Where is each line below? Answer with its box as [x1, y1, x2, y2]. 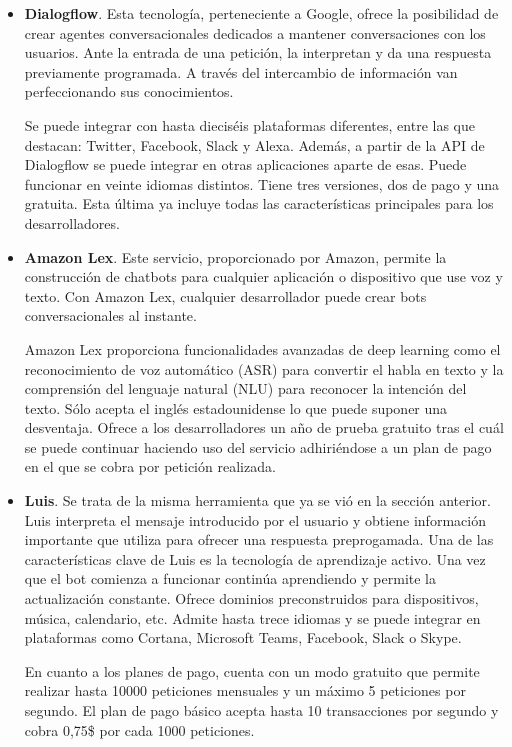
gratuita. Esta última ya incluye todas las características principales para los [24, 193, 494, 214]
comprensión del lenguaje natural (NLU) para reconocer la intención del [24, 378, 467, 399]
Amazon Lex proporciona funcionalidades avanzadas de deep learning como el [24, 338, 501, 359]
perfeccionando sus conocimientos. [24, 81, 234, 102]
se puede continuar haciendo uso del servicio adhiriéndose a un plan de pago [24, 436, 492, 457]
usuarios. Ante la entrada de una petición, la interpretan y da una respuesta [24, 42, 492, 63]
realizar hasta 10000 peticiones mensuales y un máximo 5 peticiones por [24, 680, 466, 701]
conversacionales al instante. [24, 305, 197, 326]
